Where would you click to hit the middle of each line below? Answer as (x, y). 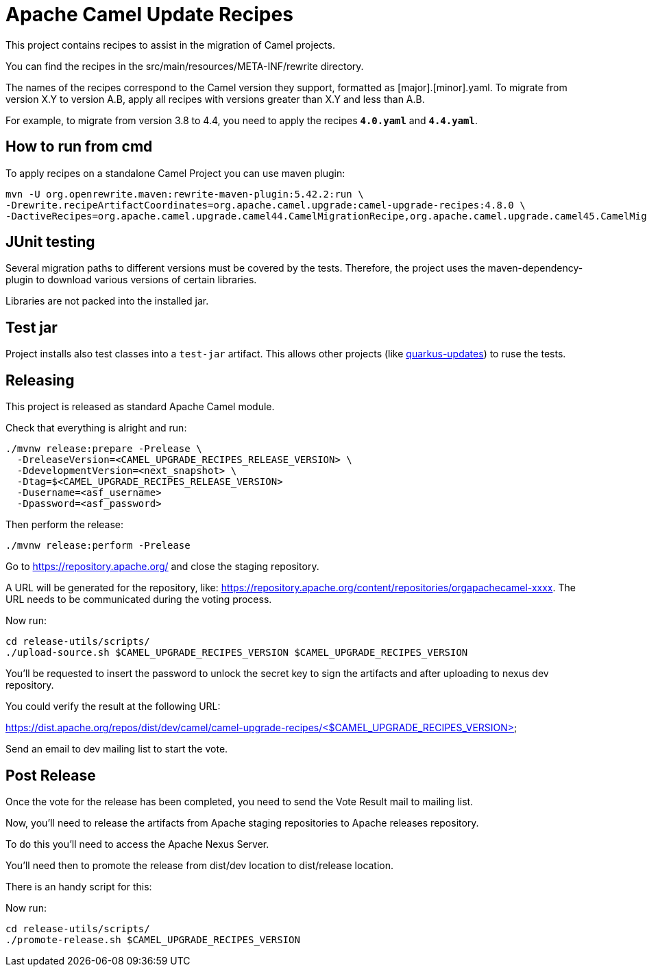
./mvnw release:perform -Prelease (98, 546)
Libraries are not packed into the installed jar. (107, 301)
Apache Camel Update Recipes (149, 14)
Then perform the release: (65, 525)
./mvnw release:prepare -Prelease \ (104, 449)
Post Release (51, 775)
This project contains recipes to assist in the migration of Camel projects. (170, 45)
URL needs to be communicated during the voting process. (139, 600)
